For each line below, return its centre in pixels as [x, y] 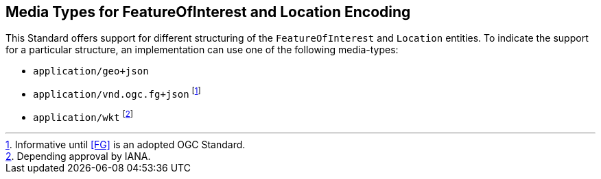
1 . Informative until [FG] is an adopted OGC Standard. [126, 144]
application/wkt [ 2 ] [83, 116]
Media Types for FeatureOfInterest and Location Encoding [208, 12]
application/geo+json [91, 71]
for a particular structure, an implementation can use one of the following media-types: [202, 50]
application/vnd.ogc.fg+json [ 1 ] [117, 93]
